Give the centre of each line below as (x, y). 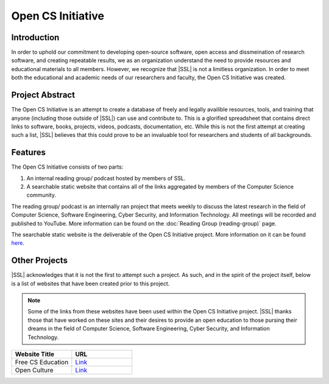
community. (41, 195)
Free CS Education (42, 362)
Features (28, 152)
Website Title (35, 354)
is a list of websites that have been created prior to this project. (90, 284)
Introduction (35, 37)
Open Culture (34, 370)
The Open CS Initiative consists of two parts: (67, 167)
